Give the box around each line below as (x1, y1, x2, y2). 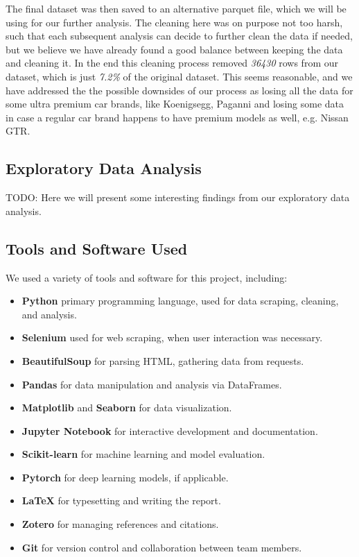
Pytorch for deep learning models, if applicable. (21, 470, 229, 484)
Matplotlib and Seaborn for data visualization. (21, 400, 232, 415)
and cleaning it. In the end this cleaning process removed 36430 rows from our (6, 55, 338, 70)
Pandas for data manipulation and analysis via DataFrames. (21, 377, 282, 391)
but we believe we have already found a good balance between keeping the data (6, 42, 343, 56)
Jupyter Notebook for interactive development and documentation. (21, 423, 318, 438)
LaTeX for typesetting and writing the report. (21, 493, 221, 508)
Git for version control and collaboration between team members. (21, 540, 302, 554)
